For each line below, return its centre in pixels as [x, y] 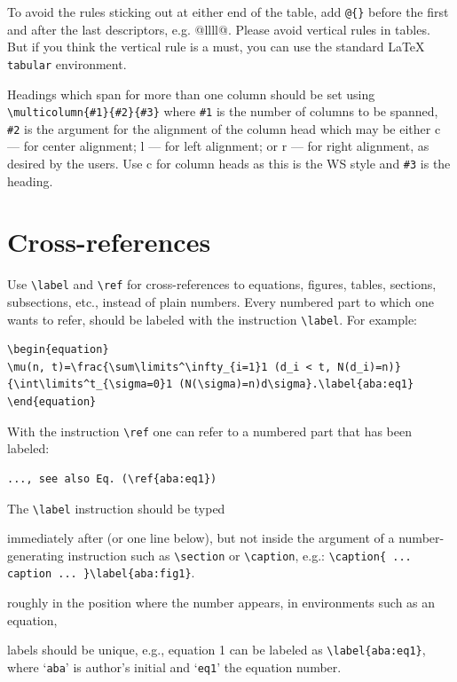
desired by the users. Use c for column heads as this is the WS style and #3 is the [229, 163]
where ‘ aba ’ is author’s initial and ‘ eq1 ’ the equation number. [174, 666]
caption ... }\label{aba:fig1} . [101, 572]
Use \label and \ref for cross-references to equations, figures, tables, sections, [222, 284]
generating [35, 555]
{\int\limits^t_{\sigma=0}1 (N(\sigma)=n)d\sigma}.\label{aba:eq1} [211, 384]
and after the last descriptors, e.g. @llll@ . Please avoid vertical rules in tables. [219, 29]
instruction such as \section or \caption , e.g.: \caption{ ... [240, 555]
